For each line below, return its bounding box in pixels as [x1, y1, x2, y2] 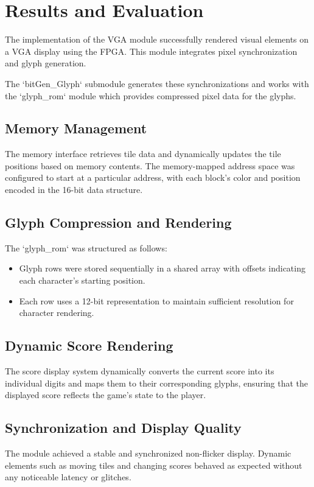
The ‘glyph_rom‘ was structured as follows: [5, 241, 167, 254]
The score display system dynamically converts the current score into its [5, 365, 274, 377]
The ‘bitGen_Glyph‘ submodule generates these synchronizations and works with [5, 77, 309, 89]
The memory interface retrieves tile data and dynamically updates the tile [5, 147, 281, 160]
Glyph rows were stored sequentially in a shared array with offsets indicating [19, 262, 305, 275]
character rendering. [19, 306, 94, 319]
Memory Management [5, 119, 147, 138]
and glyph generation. [5, 57, 86, 69]
